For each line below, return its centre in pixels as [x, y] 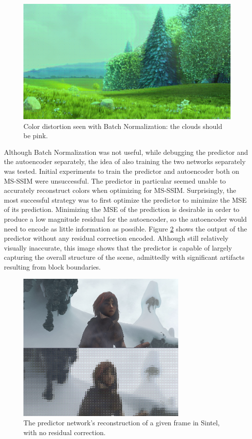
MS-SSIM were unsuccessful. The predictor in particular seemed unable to [115, 180]
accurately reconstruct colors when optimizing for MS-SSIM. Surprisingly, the [120, 190]
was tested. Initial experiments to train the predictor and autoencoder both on [122, 171]
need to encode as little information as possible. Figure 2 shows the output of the [126, 228]
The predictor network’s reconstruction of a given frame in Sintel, [122, 423]
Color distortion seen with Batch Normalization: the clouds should [123, 126]
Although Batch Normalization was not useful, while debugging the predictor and [126, 152]
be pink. [36, 136]
